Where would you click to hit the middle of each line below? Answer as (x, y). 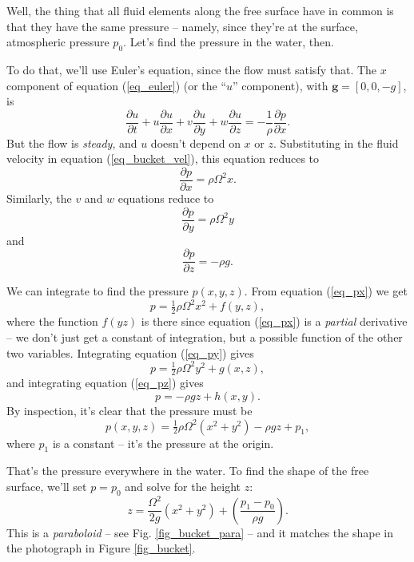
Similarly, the (39, 198)
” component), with (281, 85)
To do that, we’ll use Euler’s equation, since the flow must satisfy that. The (192, 69)
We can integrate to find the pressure (98, 291)
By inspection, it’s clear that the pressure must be (129, 411)
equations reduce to (166, 198)
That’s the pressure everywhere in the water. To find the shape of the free (188, 471)
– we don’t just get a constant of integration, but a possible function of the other (205, 336)
